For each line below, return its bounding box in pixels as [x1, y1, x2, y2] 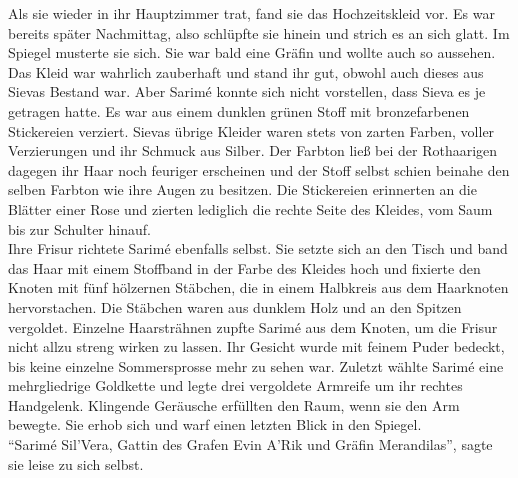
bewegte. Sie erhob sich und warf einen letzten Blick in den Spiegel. [8, 414, 422, 435]
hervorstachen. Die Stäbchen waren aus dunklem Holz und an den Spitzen [8, 296, 462, 317]
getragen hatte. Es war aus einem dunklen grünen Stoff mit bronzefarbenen [8, 100, 470, 121]
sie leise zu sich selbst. [8, 453, 144, 474]
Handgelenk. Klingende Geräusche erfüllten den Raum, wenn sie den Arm [8, 394, 460, 415]
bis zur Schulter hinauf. [8, 218, 151, 239]
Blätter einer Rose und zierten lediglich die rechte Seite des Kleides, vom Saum [8, 198, 493, 219]
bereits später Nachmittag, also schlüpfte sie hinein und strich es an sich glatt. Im [8, 22, 510, 43]
